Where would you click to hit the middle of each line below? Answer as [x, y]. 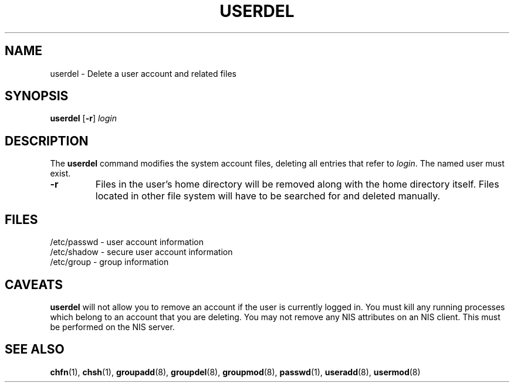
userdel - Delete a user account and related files [143, 73]
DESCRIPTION [47, 141]
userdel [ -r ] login [84, 118]
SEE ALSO [35, 349]
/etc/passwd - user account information [127, 242]
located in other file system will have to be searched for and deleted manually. [268, 196]
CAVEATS [34, 284]
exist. [60, 174]
